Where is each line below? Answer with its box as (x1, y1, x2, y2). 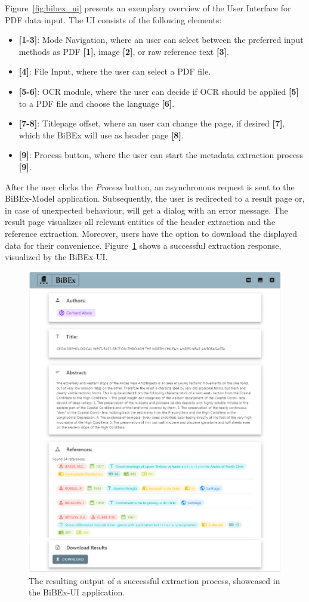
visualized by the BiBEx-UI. (5, 251, 108, 263)
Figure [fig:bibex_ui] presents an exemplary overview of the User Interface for (5, 2, 291, 14)
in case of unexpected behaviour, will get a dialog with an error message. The (5, 203, 288, 216)
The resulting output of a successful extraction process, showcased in (29, 574, 280, 586)
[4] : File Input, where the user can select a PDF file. (18, 65, 211, 78)
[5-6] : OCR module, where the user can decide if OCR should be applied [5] (18, 85, 299, 97)
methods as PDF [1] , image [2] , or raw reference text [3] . (18, 45, 229, 57)
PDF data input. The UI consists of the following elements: (5, 13, 222, 26)
